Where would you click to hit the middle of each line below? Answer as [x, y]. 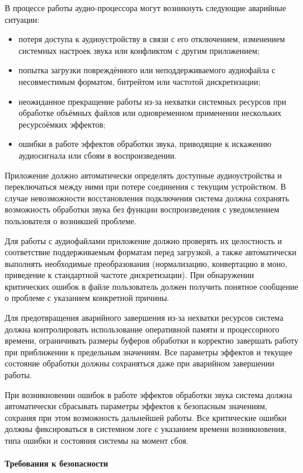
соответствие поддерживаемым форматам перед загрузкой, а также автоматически [151, 252]
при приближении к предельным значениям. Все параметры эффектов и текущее [149, 352]
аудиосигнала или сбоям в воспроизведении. [98, 155]
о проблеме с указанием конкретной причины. [87, 298]
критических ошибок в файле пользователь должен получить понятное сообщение [151, 286]
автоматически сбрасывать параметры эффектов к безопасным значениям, [136, 406]
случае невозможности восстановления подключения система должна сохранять [147, 198]
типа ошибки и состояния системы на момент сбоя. [97, 440]
